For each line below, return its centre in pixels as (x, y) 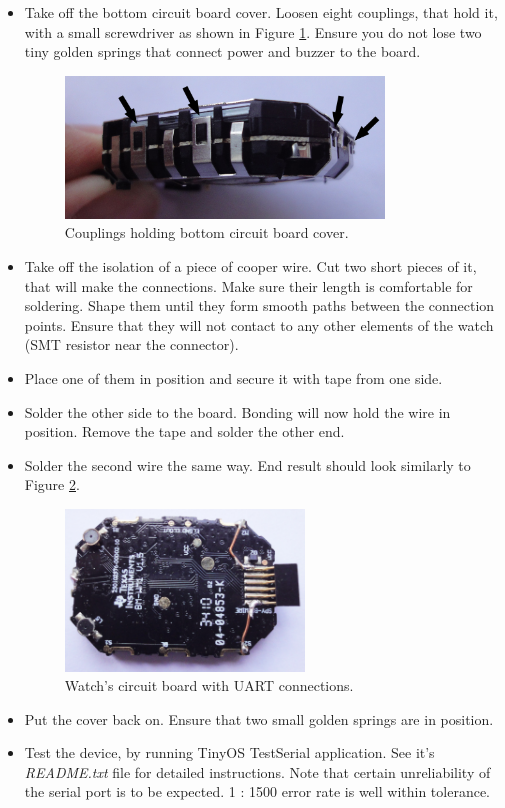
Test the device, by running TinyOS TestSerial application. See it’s (229, 752)
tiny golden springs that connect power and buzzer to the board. (222, 51)
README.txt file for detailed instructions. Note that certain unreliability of (257, 771)
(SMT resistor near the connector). (131, 344)
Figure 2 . (52, 484)
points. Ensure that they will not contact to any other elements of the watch (259, 324)
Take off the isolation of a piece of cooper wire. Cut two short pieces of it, (250, 266)
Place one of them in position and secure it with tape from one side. (233, 378)
